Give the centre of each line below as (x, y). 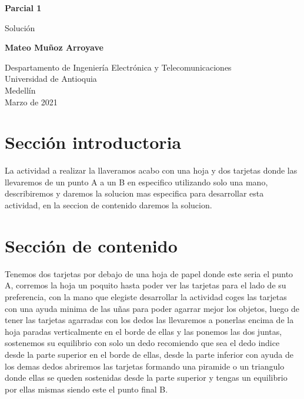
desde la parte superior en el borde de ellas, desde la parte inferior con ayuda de (149, 354)
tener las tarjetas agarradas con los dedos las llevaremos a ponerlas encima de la (149, 320)
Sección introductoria (93, 142)
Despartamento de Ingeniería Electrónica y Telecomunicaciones (118, 67)
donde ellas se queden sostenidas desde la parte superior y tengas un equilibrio (146, 378)
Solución (20, 27)
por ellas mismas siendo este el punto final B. (86, 389)
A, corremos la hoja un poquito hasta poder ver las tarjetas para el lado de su (146, 285)
